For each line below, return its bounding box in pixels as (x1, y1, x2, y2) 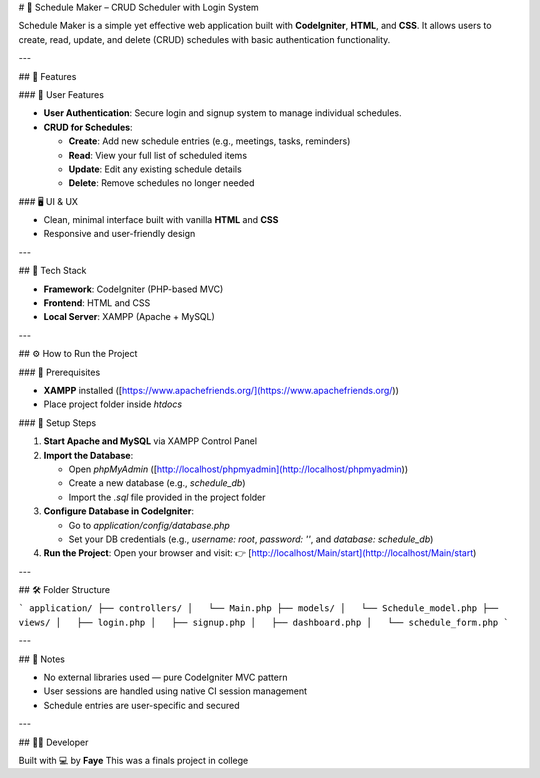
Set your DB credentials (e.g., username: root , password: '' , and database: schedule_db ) (68, 533, 434, 545)
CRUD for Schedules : (43, 121, 134, 133)
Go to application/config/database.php (68, 519, 230, 531)
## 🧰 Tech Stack (18, 265, 87, 277)
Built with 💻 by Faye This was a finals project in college (18, 754, 249, 766)
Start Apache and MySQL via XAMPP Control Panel (43, 435, 258, 447)
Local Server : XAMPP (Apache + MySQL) (43, 311, 215, 323)
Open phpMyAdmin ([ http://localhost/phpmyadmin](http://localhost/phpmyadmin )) (68, 463, 409, 475)
